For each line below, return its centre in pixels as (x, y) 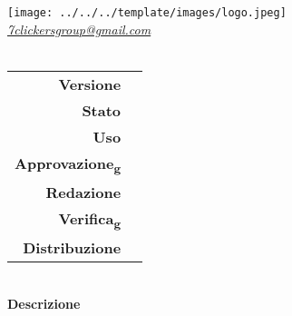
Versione (90, 84)
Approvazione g (68, 164)
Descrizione (44, 303)
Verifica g (90, 220)
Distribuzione (72, 248)
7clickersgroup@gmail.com (79, 29)
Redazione (83, 193)
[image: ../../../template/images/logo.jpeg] (147, 13)
